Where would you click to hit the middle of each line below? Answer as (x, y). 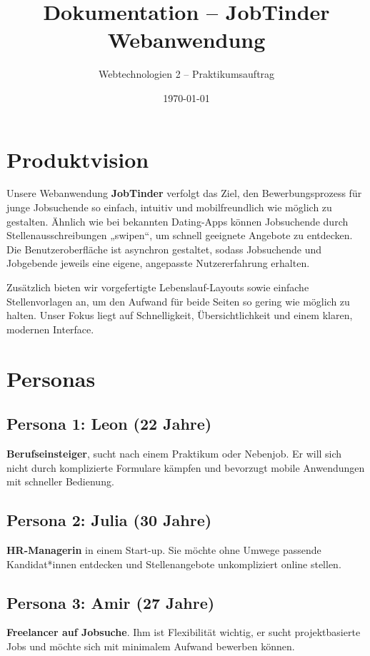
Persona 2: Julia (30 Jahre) (109, 520)
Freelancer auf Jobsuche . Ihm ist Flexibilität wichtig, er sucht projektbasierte (184, 632)
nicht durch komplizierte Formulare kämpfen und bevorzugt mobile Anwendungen (186, 467)
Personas (51, 378)
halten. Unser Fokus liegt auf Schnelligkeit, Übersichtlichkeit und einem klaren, (180, 315)
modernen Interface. (50, 329)
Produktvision (78, 159)
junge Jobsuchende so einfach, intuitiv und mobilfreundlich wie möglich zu (169, 207)
